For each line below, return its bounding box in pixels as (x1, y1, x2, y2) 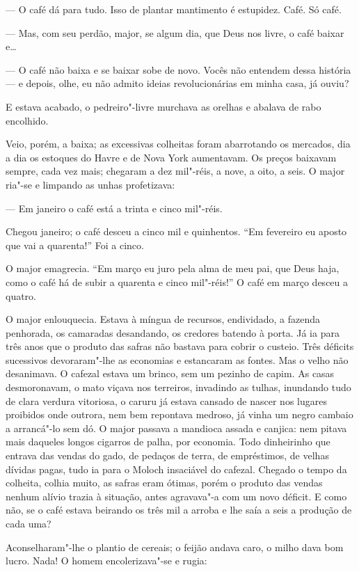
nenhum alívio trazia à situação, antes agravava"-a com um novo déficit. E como (6, 488, 347, 503)
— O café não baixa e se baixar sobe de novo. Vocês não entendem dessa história (6, 62, 351, 77)
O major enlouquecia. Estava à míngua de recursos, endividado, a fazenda (6, 312, 321, 326)
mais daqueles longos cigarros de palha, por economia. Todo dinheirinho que (6, 434, 330, 449)
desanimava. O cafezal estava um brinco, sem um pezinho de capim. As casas (6, 366, 335, 381)
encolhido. (6, 113, 49, 127)
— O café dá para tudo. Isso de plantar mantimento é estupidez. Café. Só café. (6, 2, 342, 16)
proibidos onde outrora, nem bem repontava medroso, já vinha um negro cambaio (6, 407, 353, 422)
